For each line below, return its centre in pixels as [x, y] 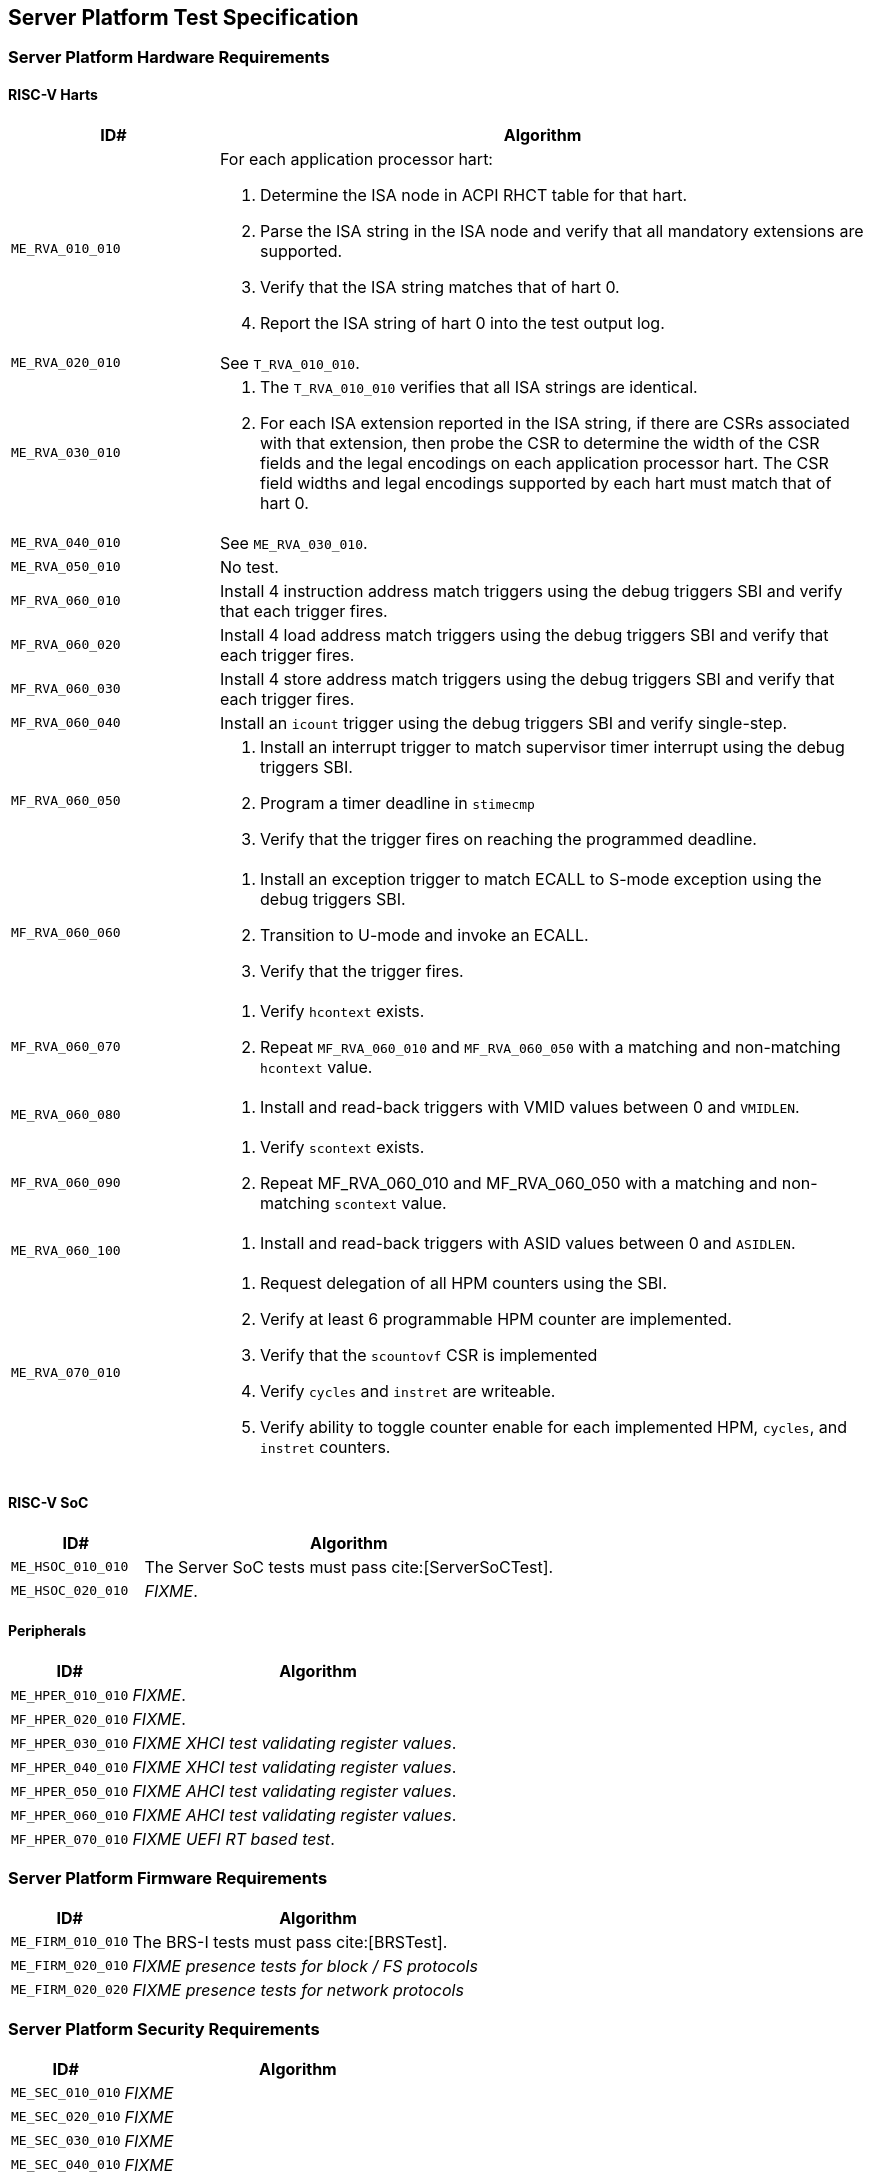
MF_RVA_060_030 [66, 689]
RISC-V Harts [53, 95]
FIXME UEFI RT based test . [233, 1839]
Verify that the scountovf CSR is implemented [429, 1354]
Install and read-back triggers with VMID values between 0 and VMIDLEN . [530, 1106]
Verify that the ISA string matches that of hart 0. [440, 286]
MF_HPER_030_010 [70, 1743]
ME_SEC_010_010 [66, 2093]
